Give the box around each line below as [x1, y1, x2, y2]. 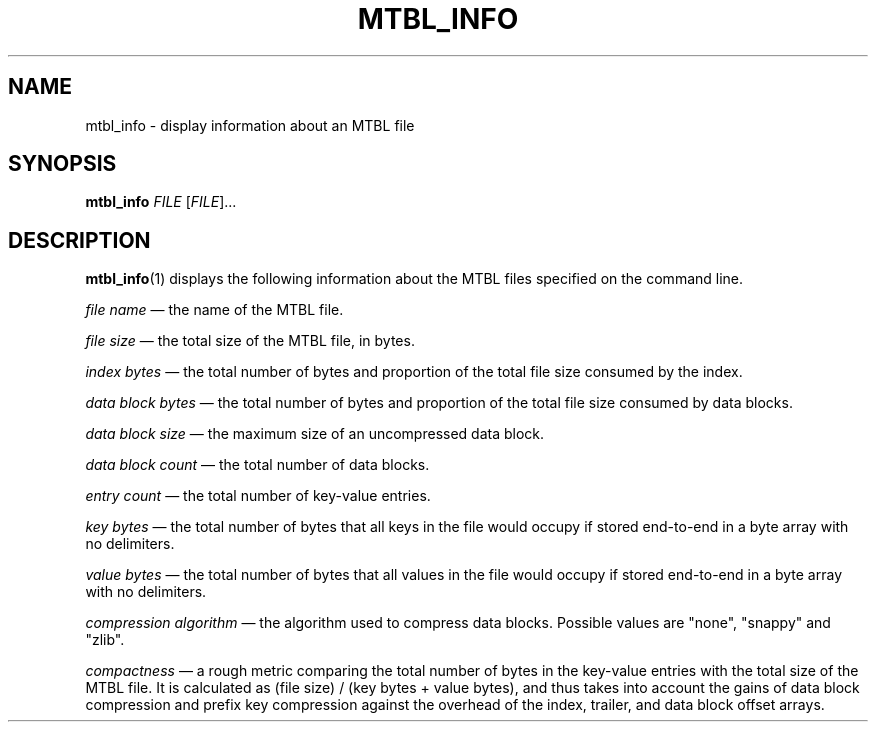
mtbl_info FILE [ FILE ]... [85, 193, 237, 211]
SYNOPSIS [8, 151, 117, 177]
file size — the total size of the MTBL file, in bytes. [85, 332, 415, 350]
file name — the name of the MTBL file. [85, 301, 344, 319]
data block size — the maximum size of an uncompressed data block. [85, 425, 545, 443]
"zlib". [85, 631, 125, 649]
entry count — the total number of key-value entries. [85, 487, 431, 505]
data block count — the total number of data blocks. [85, 456, 430, 474]
